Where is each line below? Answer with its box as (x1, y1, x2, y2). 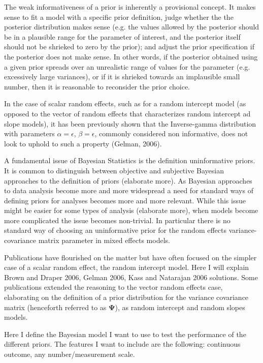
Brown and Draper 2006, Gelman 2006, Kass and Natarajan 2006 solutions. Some (4, 271, 258, 282)
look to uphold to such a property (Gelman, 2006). (4, 138, 162, 148)
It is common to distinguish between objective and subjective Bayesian (4, 165, 224, 175)
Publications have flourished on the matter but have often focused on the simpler (4, 252, 257, 262)
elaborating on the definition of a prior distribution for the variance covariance (4, 292, 249, 302)
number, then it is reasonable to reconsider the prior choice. (4, 81, 190, 92)
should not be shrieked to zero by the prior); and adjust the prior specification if (4, 41, 254, 52)
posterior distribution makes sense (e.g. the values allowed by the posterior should (4, 21, 259, 32)
